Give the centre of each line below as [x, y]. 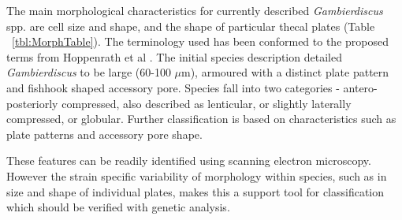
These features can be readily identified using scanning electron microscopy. [189, 160]
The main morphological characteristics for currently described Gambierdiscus [195, 10]
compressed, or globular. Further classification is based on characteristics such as [201, 119]
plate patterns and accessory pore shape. [104, 134]
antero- [360, 87]
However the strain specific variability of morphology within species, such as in [197, 175]
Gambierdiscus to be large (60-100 [89, 72]
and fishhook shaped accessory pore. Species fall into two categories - [173, 87]
